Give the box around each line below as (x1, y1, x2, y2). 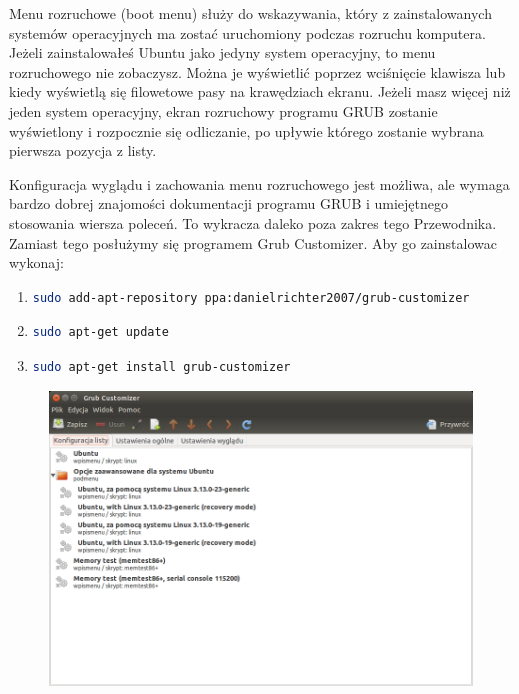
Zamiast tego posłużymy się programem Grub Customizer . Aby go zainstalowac (9, 232, 497, 253)
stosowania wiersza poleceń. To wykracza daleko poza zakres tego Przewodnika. (9, 212, 497, 233)
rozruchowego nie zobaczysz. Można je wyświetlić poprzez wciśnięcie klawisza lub (9, 61, 506, 82)
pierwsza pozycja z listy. (9, 140, 157, 161)
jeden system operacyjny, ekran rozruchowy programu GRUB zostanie (9, 100, 438, 121)
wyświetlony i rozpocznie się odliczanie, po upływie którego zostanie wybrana (9, 120, 484, 141)
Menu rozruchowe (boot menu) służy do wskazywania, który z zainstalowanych (9, 3, 492, 23)
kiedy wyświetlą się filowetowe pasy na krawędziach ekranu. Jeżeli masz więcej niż (9, 81, 511, 102)
